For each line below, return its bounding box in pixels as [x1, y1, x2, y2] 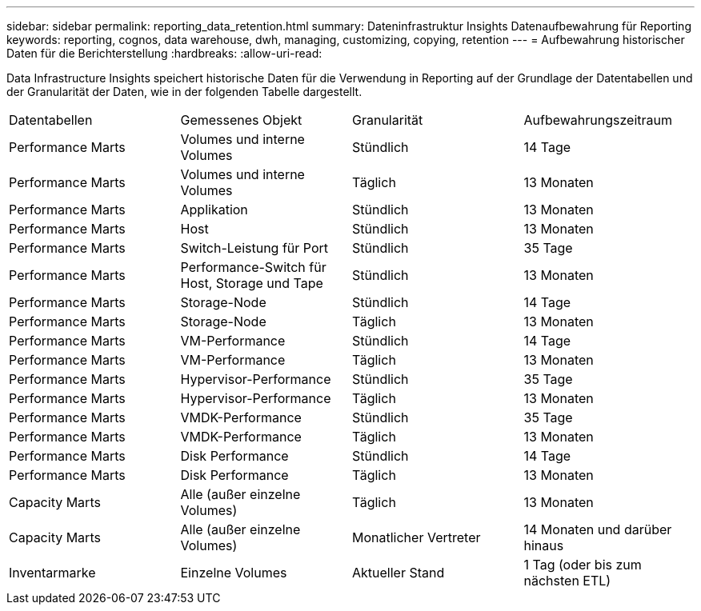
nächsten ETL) [523, 573, 611, 589]
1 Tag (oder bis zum [523, 557, 642, 573]
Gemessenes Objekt [180, 112, 302, 128]
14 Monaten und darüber [523, 521, 672, 537]
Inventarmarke [9, 565, 96, 581]
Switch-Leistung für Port [180, 240, 329, 256]
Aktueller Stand [352, 565, 445, 581]
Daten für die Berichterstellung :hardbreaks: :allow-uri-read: [6, 46, 322, 60]
